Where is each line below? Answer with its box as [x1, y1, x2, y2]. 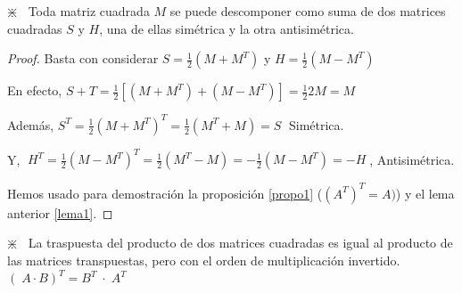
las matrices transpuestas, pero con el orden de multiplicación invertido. [7, 250, 400, 269]
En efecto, [7, 81, 62, 100]
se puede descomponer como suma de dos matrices [169, 2, 446, 20]
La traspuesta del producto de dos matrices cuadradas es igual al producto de [28, 233, 453, 252]
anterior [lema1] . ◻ [7, 203, 113, 222]
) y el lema [395, 183, 455, 202]
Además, [7, 115, 54, 134]
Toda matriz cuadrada [28, 2, 150, 20]
